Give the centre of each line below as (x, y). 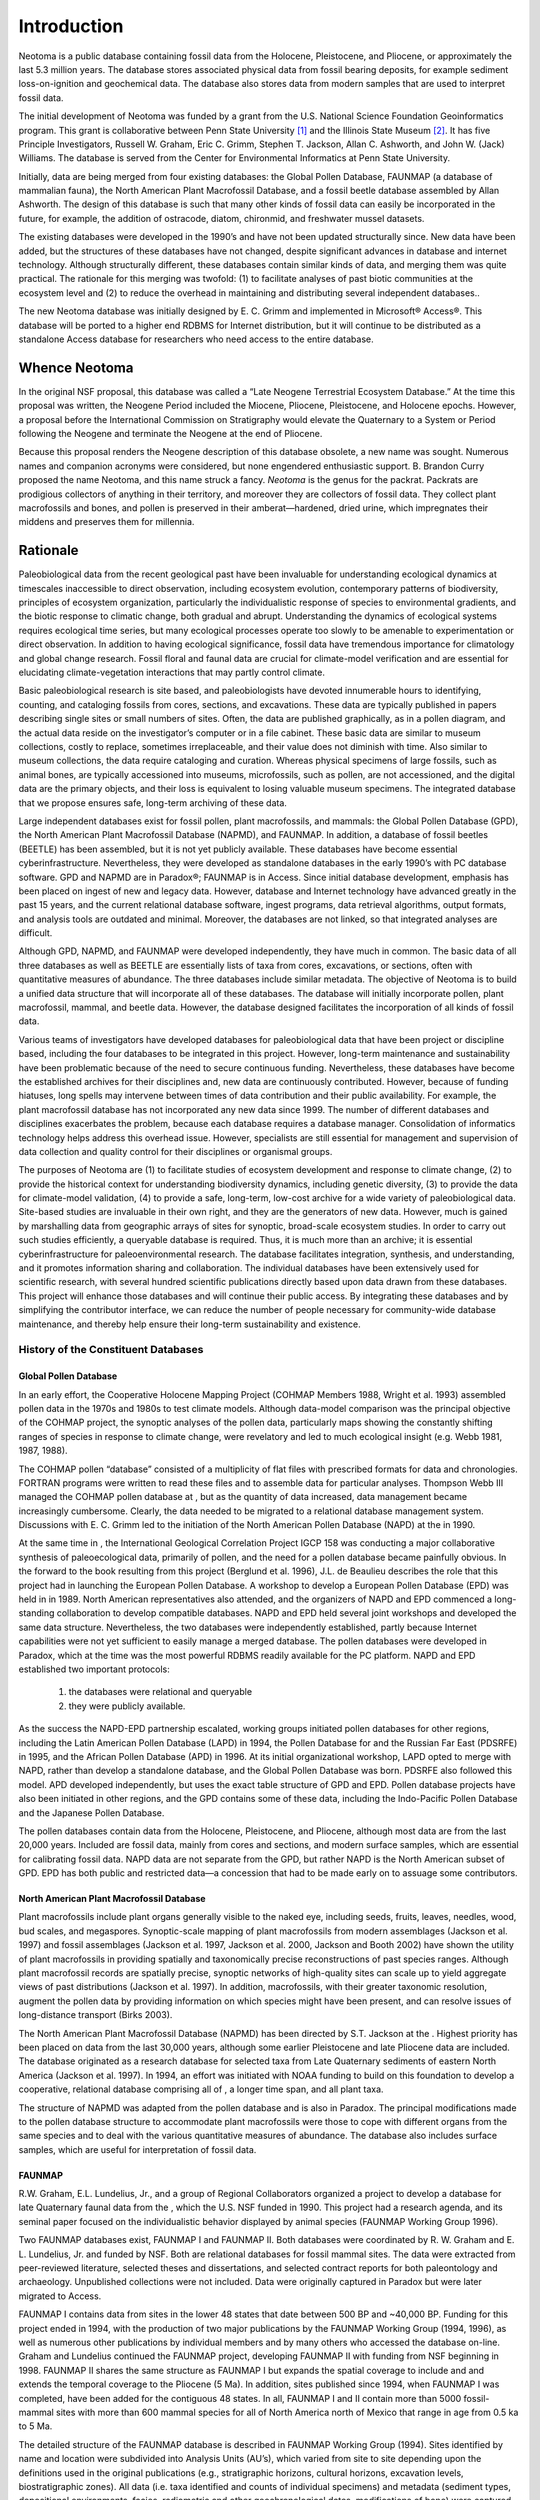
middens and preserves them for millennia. (106, 522)
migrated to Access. (60, 2296)
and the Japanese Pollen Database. (91, 1812)
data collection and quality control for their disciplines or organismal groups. (175, 1151)
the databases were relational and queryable (160, 1692)
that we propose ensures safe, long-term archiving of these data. (152, 802)
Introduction (71, 26)
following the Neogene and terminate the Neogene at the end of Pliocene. (170, 434)
